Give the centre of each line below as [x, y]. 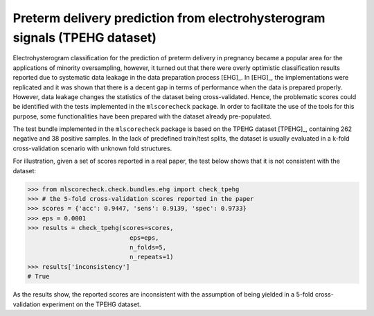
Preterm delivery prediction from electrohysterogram [169, 18]
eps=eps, [144, 238]
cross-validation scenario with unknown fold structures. [92, 148]
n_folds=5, [148, 247]
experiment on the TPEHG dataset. [91, 304]
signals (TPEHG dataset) [85, 37]
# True [38, 276]
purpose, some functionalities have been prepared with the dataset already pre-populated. [142, 116]
